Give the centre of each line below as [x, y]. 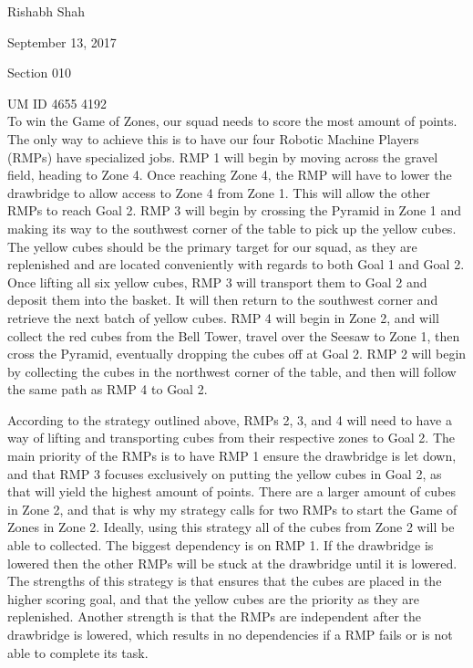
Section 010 [39, 73]
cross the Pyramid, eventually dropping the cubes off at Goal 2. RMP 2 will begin [237, 354]
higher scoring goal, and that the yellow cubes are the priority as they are [213, 598]
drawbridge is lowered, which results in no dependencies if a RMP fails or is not [230, 634]
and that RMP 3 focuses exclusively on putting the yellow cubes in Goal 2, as [225, 473]
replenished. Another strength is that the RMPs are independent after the [214, 616]
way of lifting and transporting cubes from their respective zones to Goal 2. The [231, 438]
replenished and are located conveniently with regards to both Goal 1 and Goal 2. [236, 264]
